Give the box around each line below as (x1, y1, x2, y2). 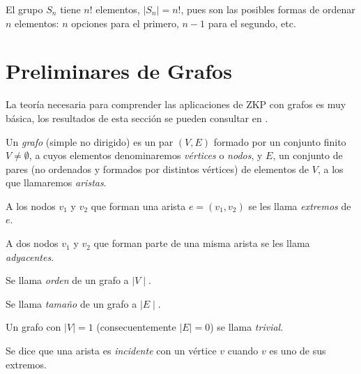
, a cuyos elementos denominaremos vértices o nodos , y (29, 148, 263, 163)
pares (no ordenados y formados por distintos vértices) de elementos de (6, 161, 309, 176)
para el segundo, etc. (208, 15, 296, 30)
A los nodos (6, 198, 56, 213)
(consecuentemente (96, 320, 176, 334)
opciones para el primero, (71, 15, 179, 30)
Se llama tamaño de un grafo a (6, 296, 137, 311)
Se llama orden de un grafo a (6, 273, 129, 287)
